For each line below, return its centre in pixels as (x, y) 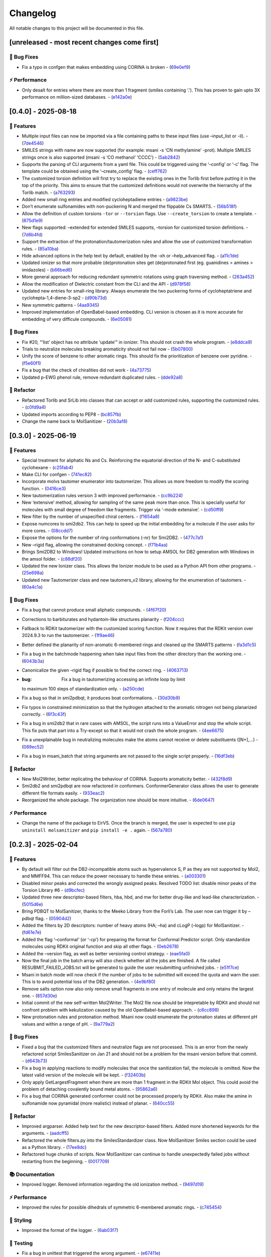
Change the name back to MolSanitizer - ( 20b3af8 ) (75, 421)
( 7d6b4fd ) (32, 234)
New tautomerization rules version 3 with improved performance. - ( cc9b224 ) (102, 496)
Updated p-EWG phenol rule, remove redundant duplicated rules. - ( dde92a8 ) (102, 377)
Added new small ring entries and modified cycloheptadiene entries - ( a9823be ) (105, 199)
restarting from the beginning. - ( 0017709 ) (65, 1161)
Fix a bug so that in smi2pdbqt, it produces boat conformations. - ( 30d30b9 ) (101, 698)
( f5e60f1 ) (31, 363)
